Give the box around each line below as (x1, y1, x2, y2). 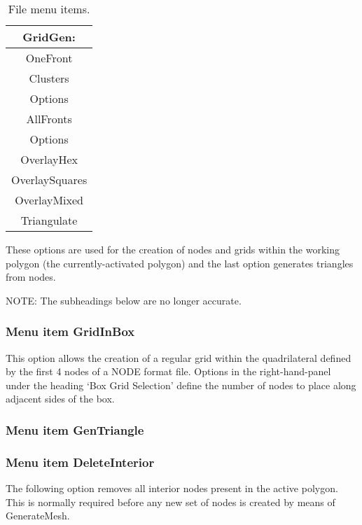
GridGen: (22, 29, 76, 45)
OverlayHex (20, 151, 78, 167)
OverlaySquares (11, 171, 88, 188)
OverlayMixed (15, 192, 84, 208)
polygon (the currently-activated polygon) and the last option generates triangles (6, 255, 354, 270)
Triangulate (20, 212, 78, 228)
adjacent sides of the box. (6, 391, 115, 406)
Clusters (29, 70, 69, 86)
